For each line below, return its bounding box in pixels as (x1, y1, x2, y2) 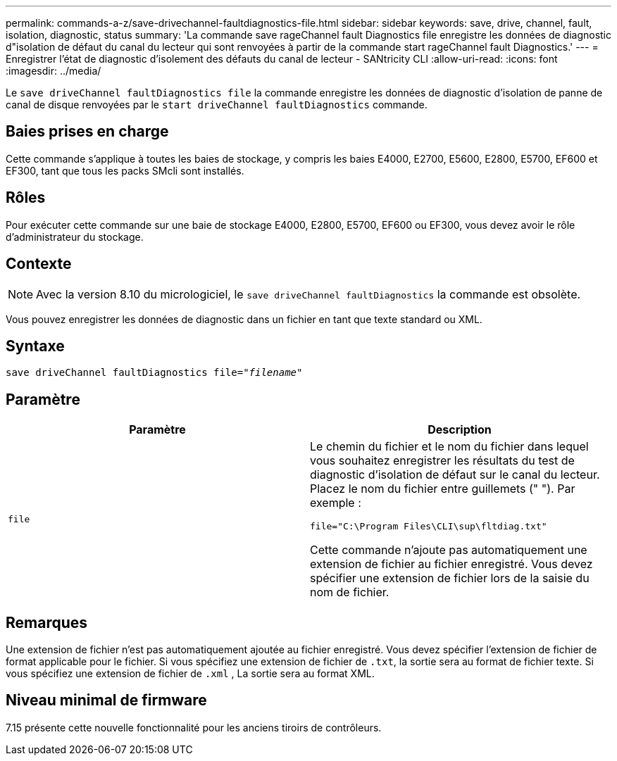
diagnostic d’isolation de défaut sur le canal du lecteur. (310, 467, 600, 482)
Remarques (6, 613, 88, 631)
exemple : (310, 496, 361, 510)
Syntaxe (6, 337, 65, 355)
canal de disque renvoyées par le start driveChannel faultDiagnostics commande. (6, 99, 428, 111)
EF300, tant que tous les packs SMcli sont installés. (6, 164, 244, 177)
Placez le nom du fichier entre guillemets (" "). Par (310, 482, 575, 496)
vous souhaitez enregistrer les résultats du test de (310, 453, 575, 468)
